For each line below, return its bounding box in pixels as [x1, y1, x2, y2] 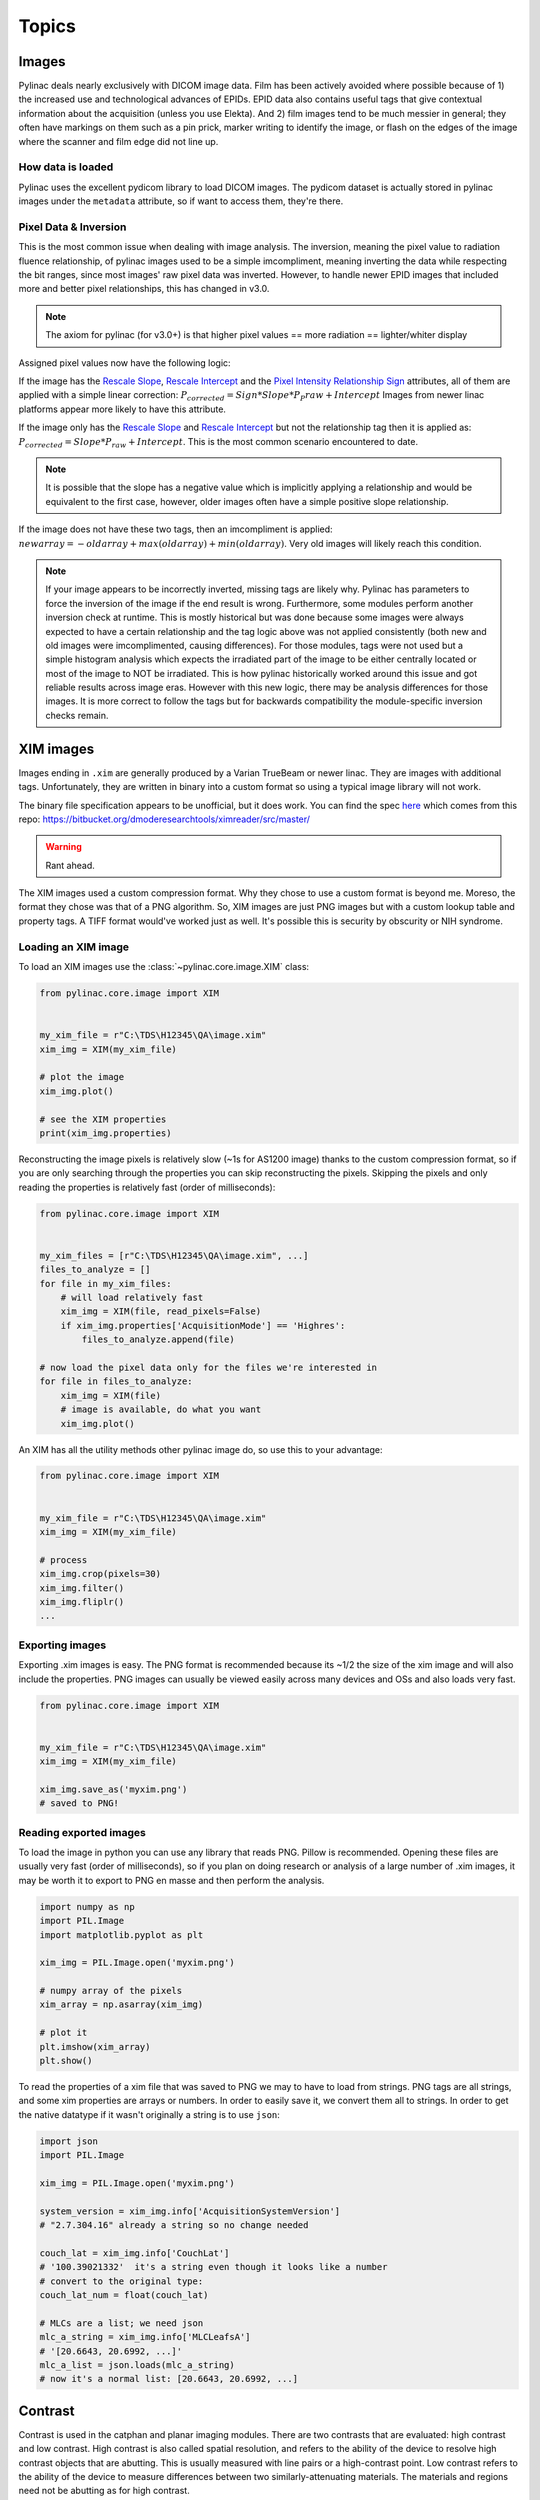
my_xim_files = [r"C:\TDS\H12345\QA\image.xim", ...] [39, 1250, 309, 1261]
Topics [18, 15, 77, 37]
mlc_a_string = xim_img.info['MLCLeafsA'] [39, 2331, 251, 2343]
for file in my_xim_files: [39, 1278, 172, 1289]
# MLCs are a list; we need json [39, 2317, 204, 2329]
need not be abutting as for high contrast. [18, 2485, 190, 2497]
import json [39, 2135, 99, 2147]
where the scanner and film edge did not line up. [18, 135, 219, 147]
